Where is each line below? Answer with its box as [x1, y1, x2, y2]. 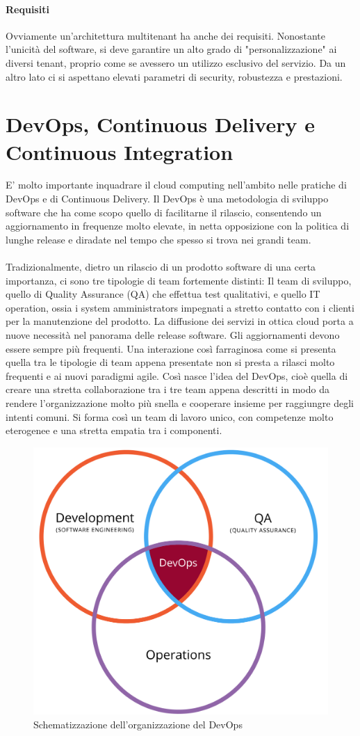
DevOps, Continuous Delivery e [6, 110, 315, 138]
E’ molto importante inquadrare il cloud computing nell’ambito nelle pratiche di [6, 177, 347, 192]
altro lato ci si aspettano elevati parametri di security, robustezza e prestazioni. [6, 69, 343, 83]
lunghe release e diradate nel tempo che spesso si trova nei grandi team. [6, 232, 311, 246]
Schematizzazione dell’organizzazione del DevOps [33, 717, 243, 732]
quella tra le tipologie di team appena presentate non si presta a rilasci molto [6, 355, 335, 369]
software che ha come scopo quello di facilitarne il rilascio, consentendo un [6, 205, 322, 219]
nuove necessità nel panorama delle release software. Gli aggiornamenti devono [6, 328, 340, 342]
